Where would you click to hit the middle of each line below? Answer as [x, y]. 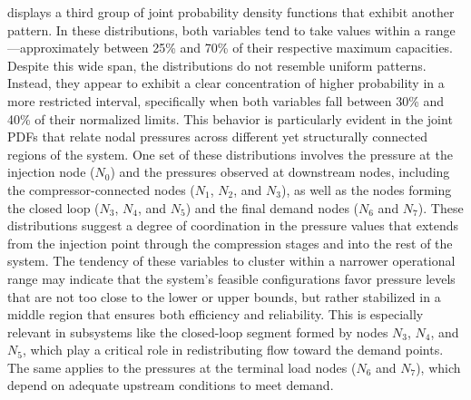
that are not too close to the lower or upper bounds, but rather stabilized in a [224, 296]
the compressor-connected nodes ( [101, 189]
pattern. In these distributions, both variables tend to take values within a [214, 29]
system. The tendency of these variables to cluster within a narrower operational [231, 261]
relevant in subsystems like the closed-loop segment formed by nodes [198, 332]
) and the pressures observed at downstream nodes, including [280, 172]
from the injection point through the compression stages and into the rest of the [230, 243]
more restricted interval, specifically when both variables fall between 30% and [226, 100]
